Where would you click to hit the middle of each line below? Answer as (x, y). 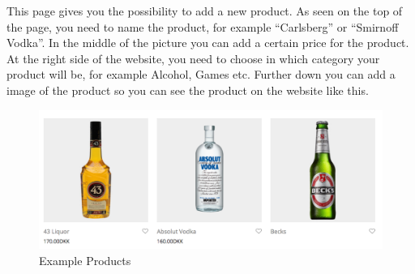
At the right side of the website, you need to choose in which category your (193, 58)
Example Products (85, 260)
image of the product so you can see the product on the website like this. (188, 90)
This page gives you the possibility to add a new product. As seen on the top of (205, 11)
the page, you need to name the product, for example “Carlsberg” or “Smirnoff (203, 26)
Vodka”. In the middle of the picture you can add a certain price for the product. (208, 43)
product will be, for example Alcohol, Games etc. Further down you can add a (201, 74)
